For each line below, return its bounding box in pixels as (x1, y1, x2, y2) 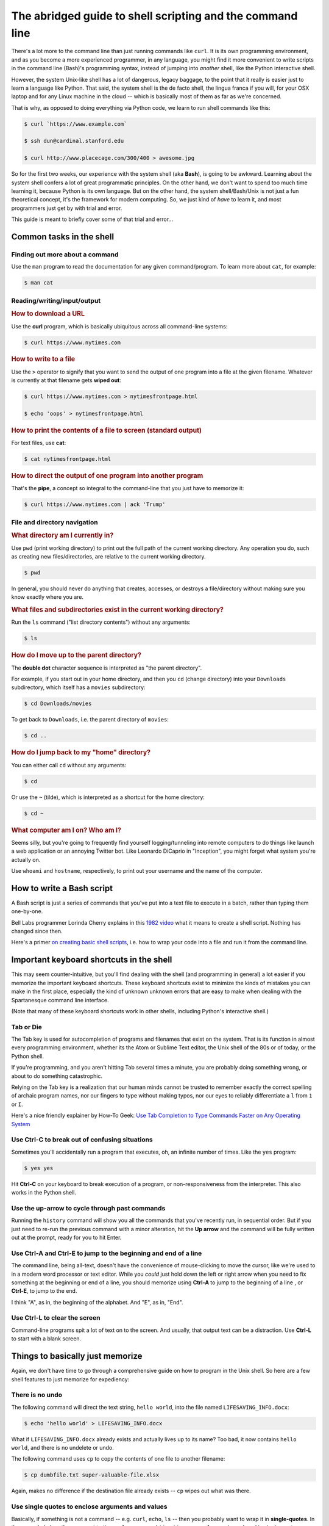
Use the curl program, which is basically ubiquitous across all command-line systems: (11, 322, 228, 330)
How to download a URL (11, 309, 85, 318)
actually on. (11, 856, 41, 863)
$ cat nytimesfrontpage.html (24, 455, 111, 463)
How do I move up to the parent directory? (11, 651, 142, 659)
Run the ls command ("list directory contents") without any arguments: (11, 618, 191, 626)
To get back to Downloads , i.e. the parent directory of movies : (11, 716, 169, 723)
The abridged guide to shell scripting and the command (11, 9, 298, 23)
